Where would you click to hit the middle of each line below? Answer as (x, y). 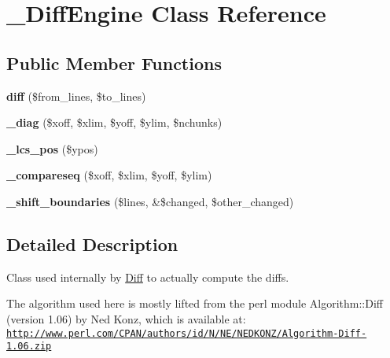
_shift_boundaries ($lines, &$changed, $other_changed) (150, 201)
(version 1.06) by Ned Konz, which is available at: (126, 318)
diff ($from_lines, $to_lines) (76, 96)
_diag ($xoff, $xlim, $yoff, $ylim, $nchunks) (114, 122)
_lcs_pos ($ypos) (52, 148)
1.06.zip (29, 347)
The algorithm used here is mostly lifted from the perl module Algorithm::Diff (195, 303)
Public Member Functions (114, 63)
